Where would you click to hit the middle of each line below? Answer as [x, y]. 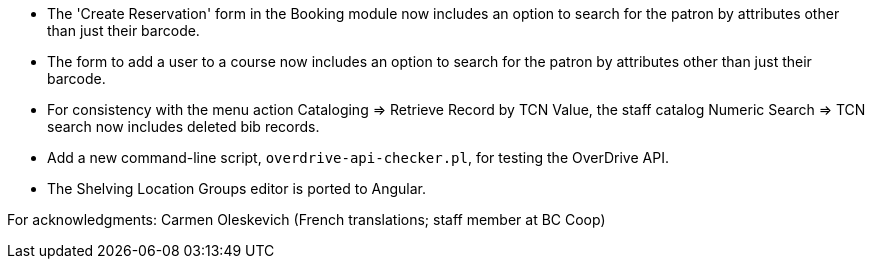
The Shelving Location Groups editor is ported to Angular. [236, 188]
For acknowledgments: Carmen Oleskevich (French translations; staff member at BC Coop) [306, 219]
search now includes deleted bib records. [183, 126]
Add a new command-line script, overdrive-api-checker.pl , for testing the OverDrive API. [358, 157]
